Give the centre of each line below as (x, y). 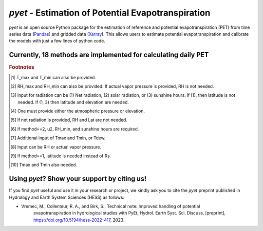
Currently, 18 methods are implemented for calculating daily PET (109, 55)
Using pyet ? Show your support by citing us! (78, 179)
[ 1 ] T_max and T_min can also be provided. (53, 77)
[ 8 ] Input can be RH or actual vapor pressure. (56, 147)
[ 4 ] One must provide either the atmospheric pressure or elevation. (78, 111)
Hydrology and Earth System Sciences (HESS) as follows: (66, 197)
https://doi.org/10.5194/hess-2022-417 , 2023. (79, 220)
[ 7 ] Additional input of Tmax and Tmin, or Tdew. (58, 138)
